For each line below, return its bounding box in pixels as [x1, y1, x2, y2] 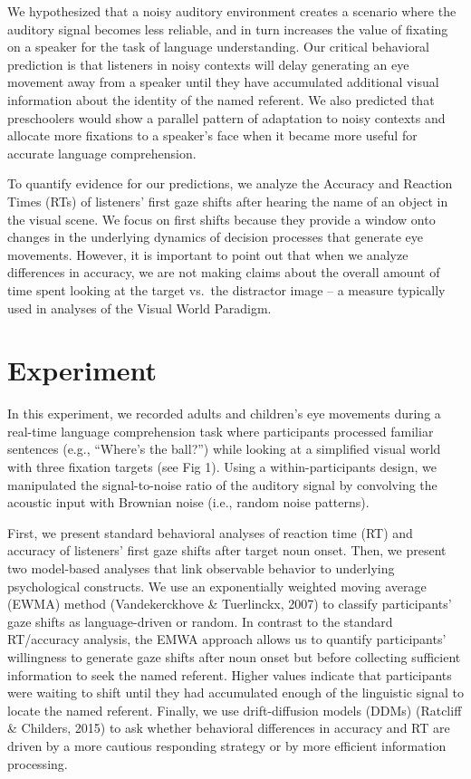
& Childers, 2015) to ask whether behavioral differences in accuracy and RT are [7, 718, 450, 737]
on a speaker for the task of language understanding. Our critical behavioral [7, 37, 430, 56]
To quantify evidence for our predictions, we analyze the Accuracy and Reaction [7, 174, 453, 193]
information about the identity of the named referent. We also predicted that [7, 90, 435, 109]
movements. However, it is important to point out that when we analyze [7, 245, 409, 264]
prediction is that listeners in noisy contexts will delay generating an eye [7, 54, 409, 73]
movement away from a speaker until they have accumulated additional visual [7, 72, 439, 91]
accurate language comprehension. [7, 143, 197, 162]
